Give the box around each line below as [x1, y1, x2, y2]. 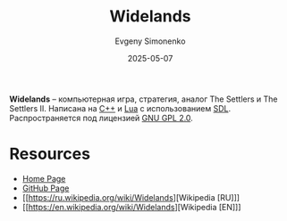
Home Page [21, 173, 66, 184]
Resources [9, 144, 91, 164]
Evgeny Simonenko [114, 36, 186, 46]
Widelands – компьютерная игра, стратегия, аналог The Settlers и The [9, 94, 279, 104]
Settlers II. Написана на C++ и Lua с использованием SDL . [9, 102, 231, 113]
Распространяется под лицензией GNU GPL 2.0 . [9, 112, 194, 123]
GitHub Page [21, 183, 70, 193]
